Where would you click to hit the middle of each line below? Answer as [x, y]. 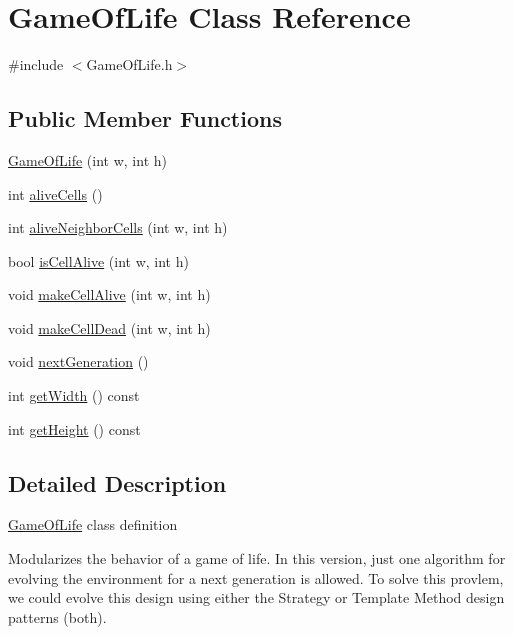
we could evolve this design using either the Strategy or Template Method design [256, 597]
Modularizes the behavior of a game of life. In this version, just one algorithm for [257, 558]
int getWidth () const [74, 395]
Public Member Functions [145, 118]
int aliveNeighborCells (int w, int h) [118, 227]
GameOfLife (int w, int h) [87, 159]
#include [36, 64]
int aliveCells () [55, 193]
